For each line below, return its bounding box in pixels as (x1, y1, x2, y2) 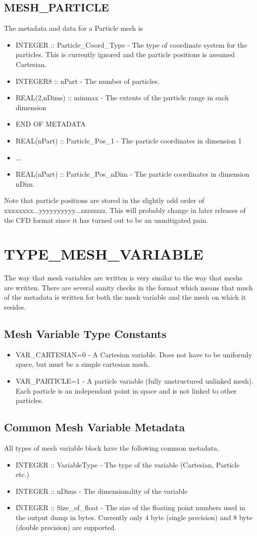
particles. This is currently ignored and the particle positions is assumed (15, 49, 235, 60)
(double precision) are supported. (15, 522, 116, 532)
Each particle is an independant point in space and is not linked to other (15, 385, 237, 396)
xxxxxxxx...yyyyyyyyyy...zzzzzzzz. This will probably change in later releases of (4, 204, 246, 215)
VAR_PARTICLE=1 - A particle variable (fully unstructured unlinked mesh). (15, 376, 254, 386)
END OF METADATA (15, 119, 86, 129)
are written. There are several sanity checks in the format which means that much (4, 282, 253, 292)
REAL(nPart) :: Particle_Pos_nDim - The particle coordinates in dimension (15, 169, 250, 179)
